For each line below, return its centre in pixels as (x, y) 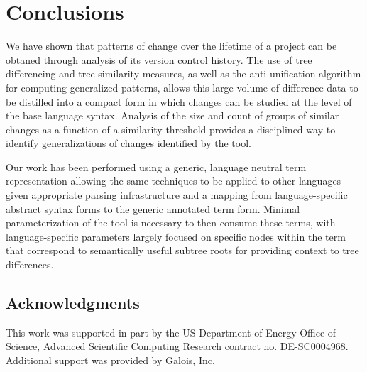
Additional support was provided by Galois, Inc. (110, 360)
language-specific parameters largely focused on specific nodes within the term (176, 236)
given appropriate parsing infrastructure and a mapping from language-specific (177, 195)
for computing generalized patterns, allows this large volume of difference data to (182, 87)
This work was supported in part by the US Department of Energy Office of (171, 332)
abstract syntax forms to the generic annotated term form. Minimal (153, 208)
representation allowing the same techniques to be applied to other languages (174, 181)
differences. (30, 264)
